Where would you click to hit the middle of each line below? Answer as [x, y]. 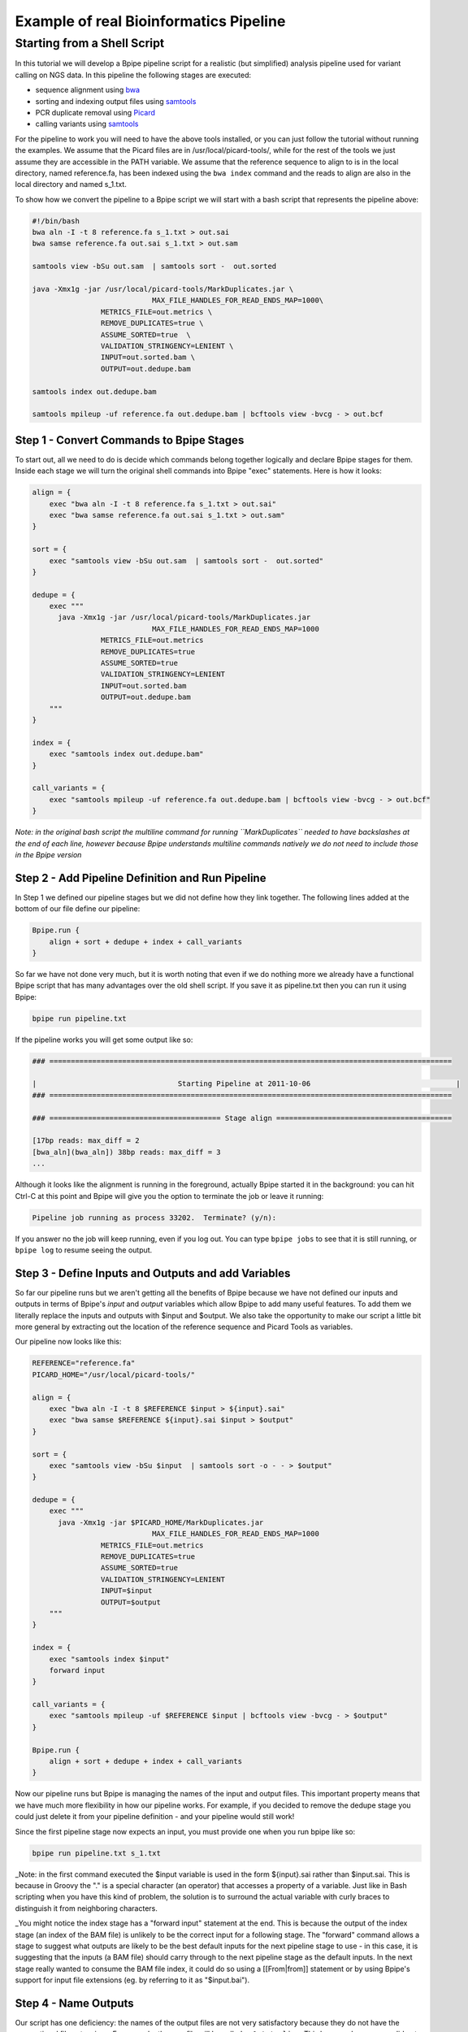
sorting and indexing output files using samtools [116, 101]
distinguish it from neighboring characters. [86, 1908]
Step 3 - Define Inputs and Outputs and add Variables [153, 1273]
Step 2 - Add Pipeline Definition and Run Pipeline [141, 878]
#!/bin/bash [56, 221]
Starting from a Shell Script [90, 43]
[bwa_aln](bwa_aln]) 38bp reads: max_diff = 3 [126, 1152]
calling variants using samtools [87, 124]
